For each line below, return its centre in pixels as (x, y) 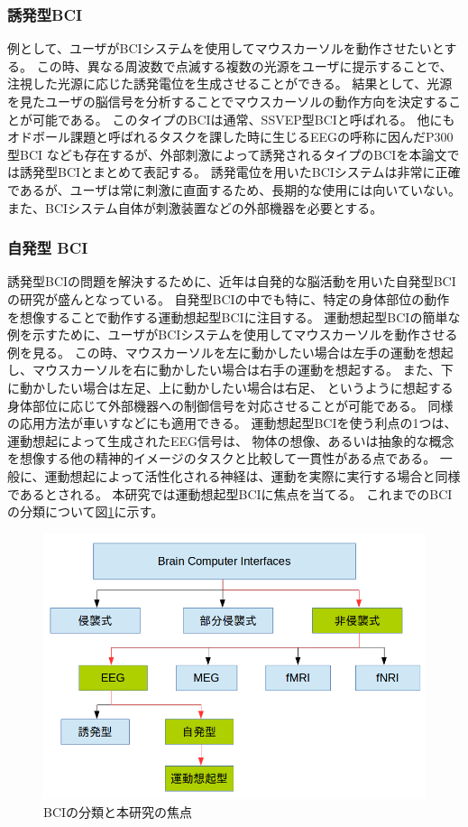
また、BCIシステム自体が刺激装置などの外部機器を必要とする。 (195, 207)
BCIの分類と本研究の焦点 (118, 811)
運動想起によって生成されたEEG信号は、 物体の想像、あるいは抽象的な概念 (231, 440)
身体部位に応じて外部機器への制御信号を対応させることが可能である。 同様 (230, 405)
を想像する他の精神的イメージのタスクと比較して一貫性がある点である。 (222, 458)
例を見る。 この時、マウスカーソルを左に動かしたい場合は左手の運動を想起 (230, 352)
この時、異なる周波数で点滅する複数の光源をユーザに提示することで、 (244, 65)
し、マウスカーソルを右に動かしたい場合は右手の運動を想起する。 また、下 (230, 370)
